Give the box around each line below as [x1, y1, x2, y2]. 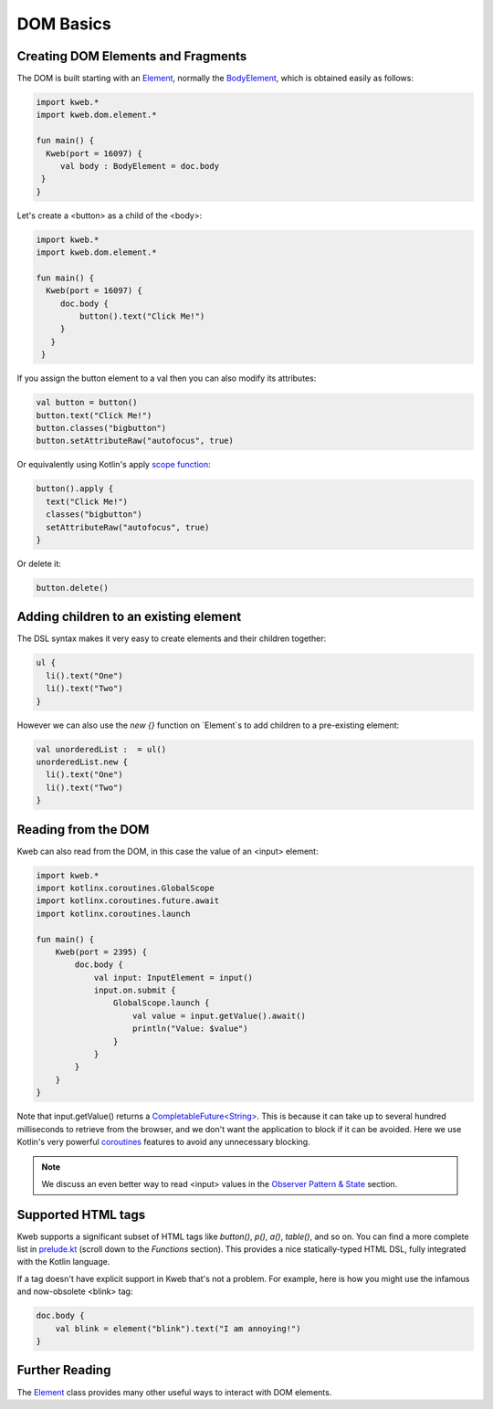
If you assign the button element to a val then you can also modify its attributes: [16, 373, 317, 384]
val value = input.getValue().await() [132, 1010, 306, 1021]
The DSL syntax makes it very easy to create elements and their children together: [16, 633, 327, 644]
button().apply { [36, 484, 114, 494]
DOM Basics [16, 14, 111, 34]
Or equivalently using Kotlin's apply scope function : [16, 459, 212, 470]
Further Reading [16, 1362, 111, 1378]
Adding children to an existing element [16, 609, 242, 625]
